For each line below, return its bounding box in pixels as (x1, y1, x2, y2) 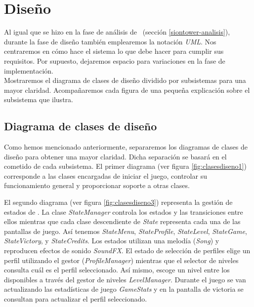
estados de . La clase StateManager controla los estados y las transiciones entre (4, 206, 243, 217)
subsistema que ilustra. (4, 94, 73, 105)
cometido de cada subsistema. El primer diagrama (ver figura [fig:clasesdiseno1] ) (4, 161, 247, 171)
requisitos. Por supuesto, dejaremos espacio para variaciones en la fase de (4, 55, 225, 66)
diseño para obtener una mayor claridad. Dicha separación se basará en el (4, 151, 227, 161)
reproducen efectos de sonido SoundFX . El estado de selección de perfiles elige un (4, 245, 251, 256)
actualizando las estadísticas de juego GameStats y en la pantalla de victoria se (4, 284, 244, 294)
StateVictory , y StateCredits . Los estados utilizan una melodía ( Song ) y (4, 235, 219, 246)
